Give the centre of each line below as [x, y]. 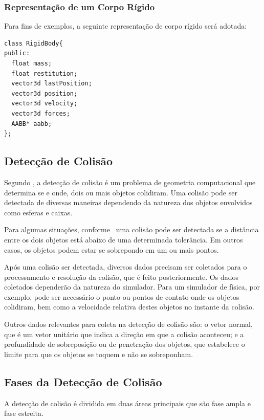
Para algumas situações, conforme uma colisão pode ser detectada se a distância [131, 229]
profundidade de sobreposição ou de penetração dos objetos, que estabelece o [125, 344]
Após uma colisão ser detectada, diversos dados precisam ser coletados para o [126, 267]
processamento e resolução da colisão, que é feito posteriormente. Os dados [121, 277]
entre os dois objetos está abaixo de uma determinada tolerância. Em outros [124, 239]
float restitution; [45, 73]
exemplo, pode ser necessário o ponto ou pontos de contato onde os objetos [122, 296]
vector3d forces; [41, 113]
